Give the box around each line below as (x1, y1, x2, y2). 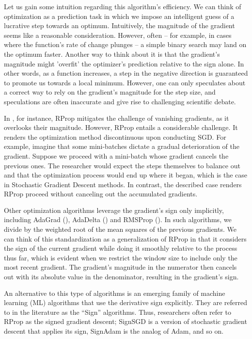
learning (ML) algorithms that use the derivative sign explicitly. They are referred (4, 297, 247, 307)
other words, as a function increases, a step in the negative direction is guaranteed (4, 68, 248, 78)
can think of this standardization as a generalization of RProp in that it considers (4, 233, 247, 243)
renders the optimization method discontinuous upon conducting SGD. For (4, 131, 226, 142)
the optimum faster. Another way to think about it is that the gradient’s (4, 48, 220, 59)
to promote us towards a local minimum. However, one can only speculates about (4, 77, 246, 87)
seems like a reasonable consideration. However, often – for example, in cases (4, 30, 232, 40)
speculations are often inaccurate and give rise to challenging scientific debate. (4, 96, 236, 106)
